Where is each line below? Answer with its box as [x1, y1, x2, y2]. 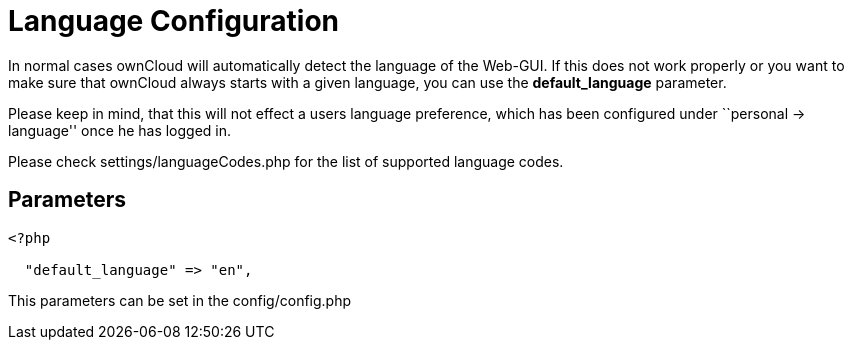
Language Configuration [8, 4, 340, 38]
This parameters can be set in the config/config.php [8, 291, 352, 309]
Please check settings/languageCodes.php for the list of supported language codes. [8, 152, 564, 170]
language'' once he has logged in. [8, 121, 232, 139]
